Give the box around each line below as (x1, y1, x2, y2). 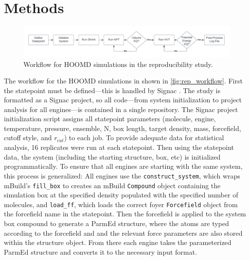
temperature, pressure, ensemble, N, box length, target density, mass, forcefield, (4, 123, 241, 133)
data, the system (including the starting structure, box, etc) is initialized (4, 151, 221, 162)
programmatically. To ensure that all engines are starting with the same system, (4, 161, 243, 171)
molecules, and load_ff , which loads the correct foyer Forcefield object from (4, 199, 238, 209)
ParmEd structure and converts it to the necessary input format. (4, 246, 197, 257)
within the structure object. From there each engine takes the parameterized (4, 237, 232, 247)
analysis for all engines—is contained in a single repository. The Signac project (4, 104, 238, 114)
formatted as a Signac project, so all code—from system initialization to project (4, 95, 242, 105)
